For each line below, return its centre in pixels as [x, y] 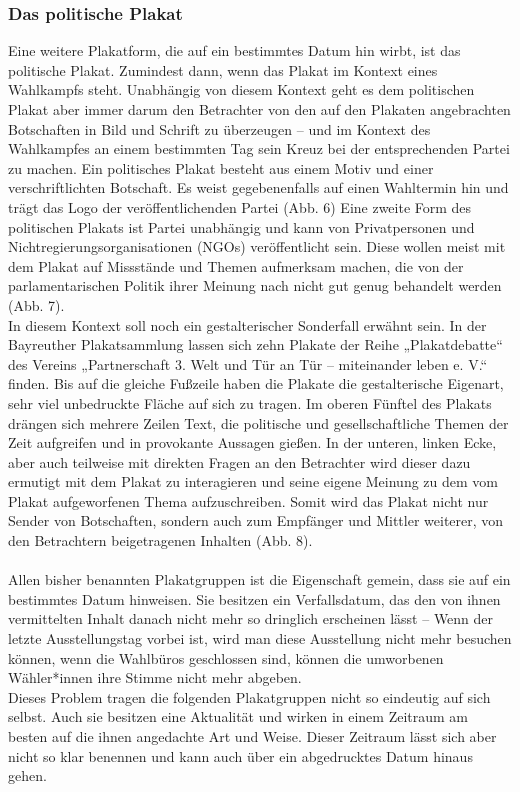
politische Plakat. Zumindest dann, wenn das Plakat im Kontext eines [223, 69]
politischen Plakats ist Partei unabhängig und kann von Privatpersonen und [241, 226]
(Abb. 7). [36, 304]
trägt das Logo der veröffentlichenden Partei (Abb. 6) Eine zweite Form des [240, 206]
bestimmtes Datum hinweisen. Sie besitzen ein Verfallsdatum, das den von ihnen [254, 598]
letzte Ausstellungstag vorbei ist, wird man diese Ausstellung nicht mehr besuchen [260, 638]
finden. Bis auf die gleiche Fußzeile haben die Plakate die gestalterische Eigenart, [256, 383]
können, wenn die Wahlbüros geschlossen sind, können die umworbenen [226, 657]
